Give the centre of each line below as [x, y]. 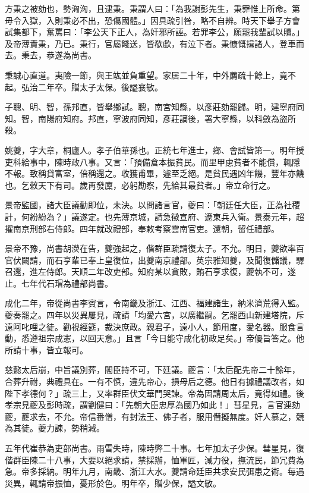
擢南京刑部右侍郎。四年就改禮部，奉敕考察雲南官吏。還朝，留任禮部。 [142, 228]
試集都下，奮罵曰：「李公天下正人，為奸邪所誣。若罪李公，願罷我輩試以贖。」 [154, 32]
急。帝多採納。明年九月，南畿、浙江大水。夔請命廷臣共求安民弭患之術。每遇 [154, 471]
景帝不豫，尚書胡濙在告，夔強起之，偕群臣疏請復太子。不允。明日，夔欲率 [150, 248]
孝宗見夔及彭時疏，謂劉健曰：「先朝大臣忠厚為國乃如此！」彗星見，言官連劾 [152, 405]
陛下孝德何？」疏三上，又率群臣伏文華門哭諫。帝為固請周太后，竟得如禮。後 [154, 393]
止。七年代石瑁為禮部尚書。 [59, 283]
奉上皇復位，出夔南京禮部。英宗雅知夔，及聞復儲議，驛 [196, 260]
